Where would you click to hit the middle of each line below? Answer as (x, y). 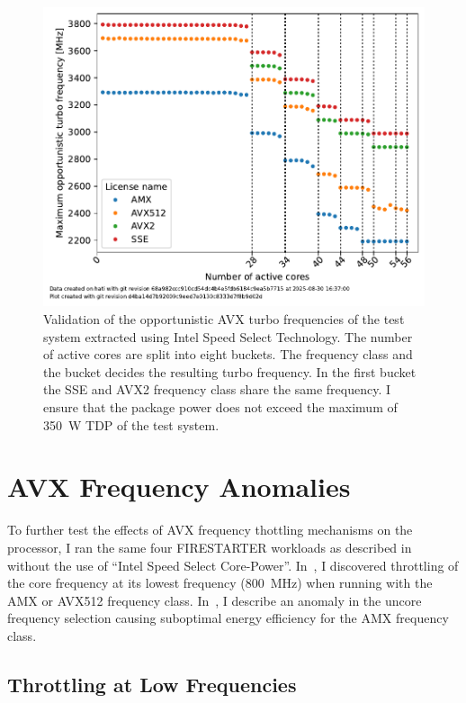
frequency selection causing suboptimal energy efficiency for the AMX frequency (228, 618)
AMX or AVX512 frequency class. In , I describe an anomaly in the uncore (215, 600)
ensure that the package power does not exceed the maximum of (220, 407)
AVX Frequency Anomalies (179, 487)
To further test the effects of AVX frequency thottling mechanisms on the (210, 530)
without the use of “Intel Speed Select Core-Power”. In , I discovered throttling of (233, 565)
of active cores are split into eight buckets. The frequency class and (228, 354)
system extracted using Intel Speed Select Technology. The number (228, 336)
